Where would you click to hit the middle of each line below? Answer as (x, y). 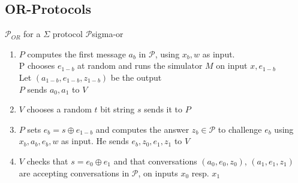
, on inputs (158, 173)
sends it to (163, 109)
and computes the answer (142, 129)
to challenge (240, 129)
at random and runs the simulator (140, 65)
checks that (47, 161)
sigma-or (108, 34)
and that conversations (155, 161)
